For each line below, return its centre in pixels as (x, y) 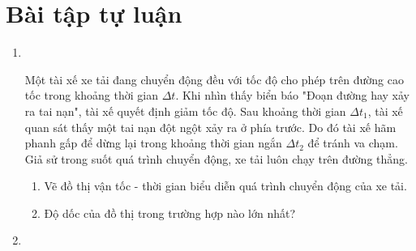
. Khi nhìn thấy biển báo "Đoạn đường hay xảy (292, 95)
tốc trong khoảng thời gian (91, 95)
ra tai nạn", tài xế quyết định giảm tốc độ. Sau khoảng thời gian (185, 111)
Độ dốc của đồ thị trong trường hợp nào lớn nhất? (170, 213)
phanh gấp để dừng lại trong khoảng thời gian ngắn (153, 143)
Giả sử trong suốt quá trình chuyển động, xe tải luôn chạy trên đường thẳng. (216, 158)
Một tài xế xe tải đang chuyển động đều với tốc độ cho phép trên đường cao (214, 79)
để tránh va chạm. (353, 143)
